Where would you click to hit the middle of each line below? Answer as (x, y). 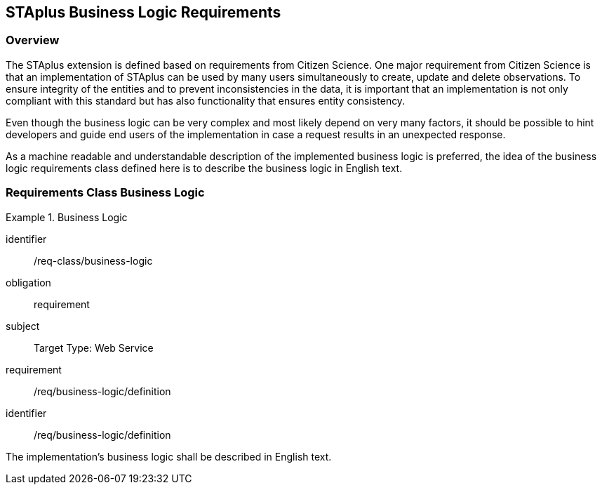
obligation (28, 282)
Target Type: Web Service (94, 347)
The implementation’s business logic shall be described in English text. (169, 456)
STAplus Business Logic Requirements (143, 12)
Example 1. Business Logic (67, 217)
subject (23, 326)
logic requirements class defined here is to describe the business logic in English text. (204, 168)
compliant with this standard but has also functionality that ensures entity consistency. (206, 100)
